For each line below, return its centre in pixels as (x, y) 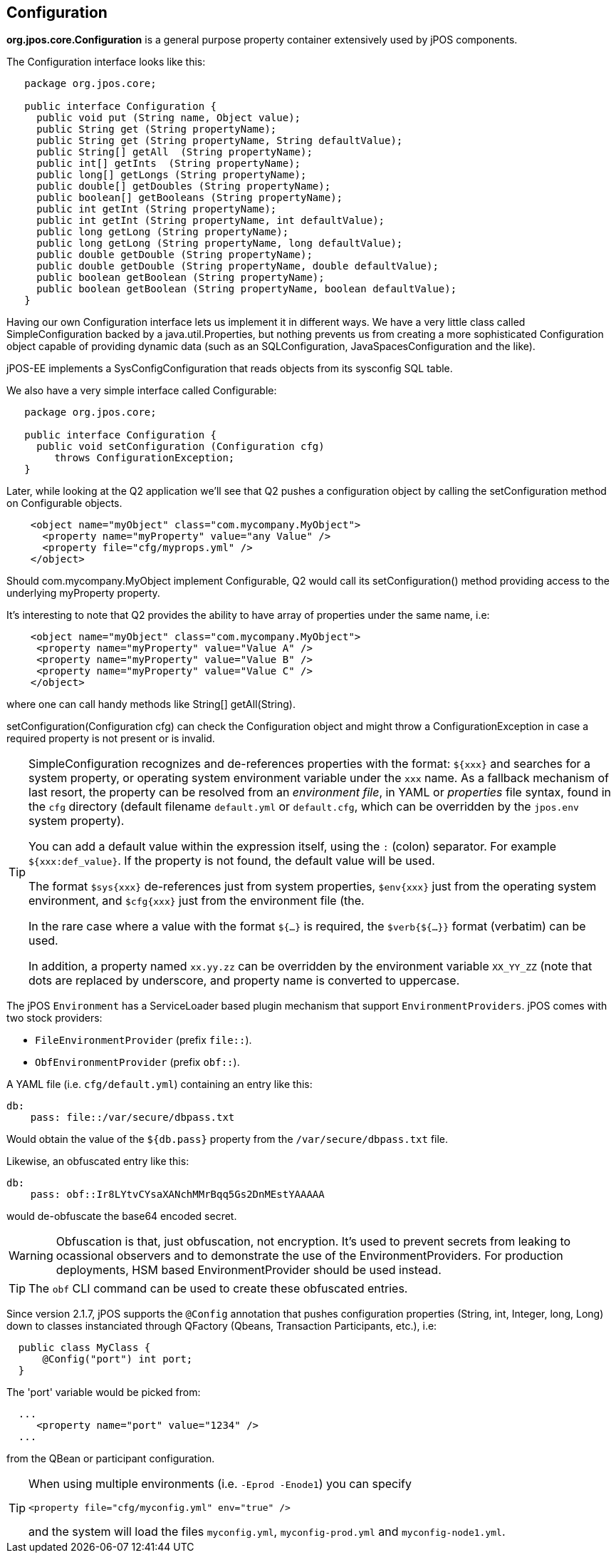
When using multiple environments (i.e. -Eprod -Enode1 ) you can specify (220, 1484)
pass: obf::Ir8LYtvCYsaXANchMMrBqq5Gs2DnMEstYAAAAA (177, 1195)
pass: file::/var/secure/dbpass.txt (132, 1118)
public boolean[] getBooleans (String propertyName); (190, 198)
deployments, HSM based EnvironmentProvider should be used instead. (249, 1270)
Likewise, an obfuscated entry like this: (98, 1161)
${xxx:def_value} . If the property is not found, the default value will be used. (232, 861)
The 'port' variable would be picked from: (104, 1392)
